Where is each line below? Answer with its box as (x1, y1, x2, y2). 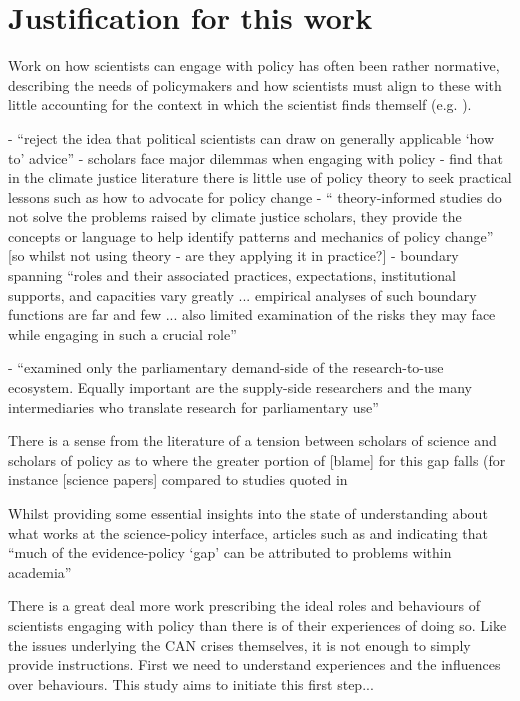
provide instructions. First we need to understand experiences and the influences (8, 654, 501, 675)
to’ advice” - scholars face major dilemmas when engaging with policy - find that (8, 147, 503, 168)
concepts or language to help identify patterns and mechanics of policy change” (8, 225, 494, 246)
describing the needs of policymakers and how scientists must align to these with (8, 74, 502, 95)
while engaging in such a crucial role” (8, 323, 237, 344)
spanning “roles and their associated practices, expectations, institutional (8, 265, 456, 286)
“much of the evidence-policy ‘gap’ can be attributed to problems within (8, 542, 452, 563)
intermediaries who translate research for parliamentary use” (8, 396, 379, 417)
